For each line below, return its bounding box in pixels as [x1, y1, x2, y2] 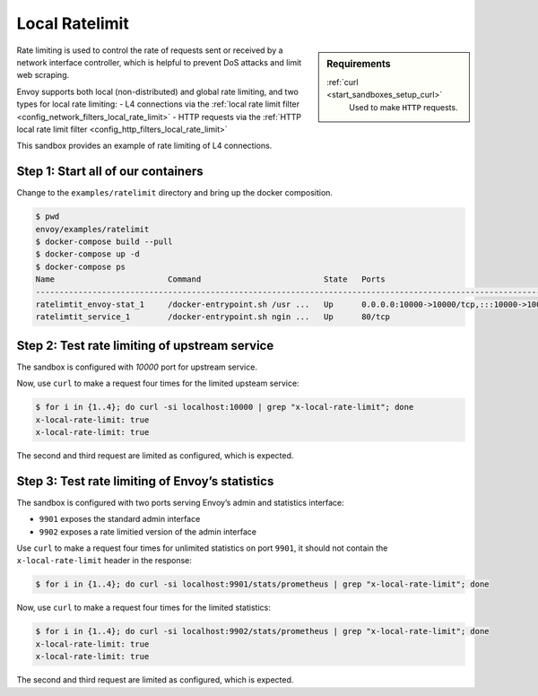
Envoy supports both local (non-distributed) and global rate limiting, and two [16, 86, 299, 97]
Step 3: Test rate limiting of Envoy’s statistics [16, 474, 274, 489]
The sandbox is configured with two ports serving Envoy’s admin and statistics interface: [16, 497, 344, 508]
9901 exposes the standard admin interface [39, 514, 201, 525]
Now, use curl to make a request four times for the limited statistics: [16, 602, 271, 613]
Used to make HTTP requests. [349, 101, 458, 112]
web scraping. [16, 70, 70, 81]
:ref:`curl [326, 76, 359, 87]
